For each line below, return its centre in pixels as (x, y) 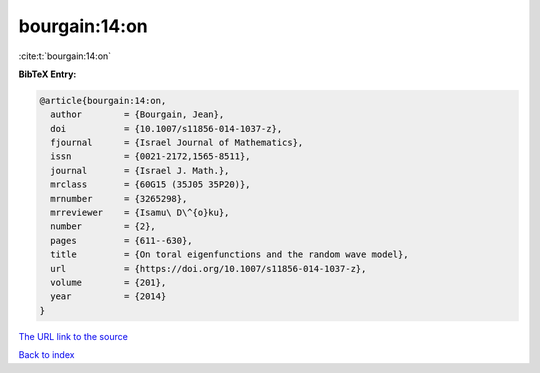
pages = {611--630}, (122, 240)
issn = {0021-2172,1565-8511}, (150, 156)
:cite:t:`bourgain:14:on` (65, 56)
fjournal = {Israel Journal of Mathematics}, (177, 143)
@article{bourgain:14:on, (103, 100)
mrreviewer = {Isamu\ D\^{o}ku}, (140, 213)
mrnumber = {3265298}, (119, 198)
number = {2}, (103, 226)
